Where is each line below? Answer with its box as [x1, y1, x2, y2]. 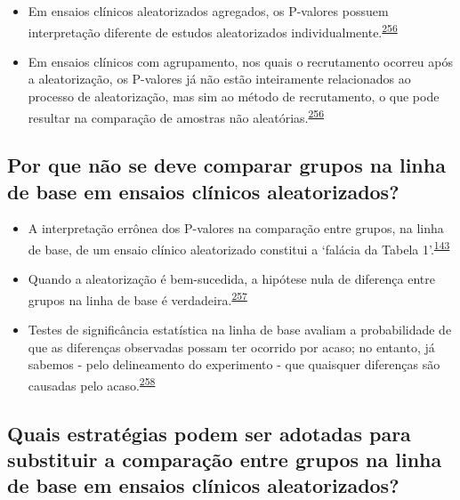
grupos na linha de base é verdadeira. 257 [28, 287, 247, 309]
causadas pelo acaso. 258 [28, 373, 156, 394]
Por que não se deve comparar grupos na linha [7, 151, 446, 179]
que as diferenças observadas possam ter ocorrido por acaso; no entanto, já [28, 337, 435, 356]
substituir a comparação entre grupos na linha [7, 445, 442, 472]
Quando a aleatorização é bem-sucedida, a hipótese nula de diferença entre [28, 270, 435, 288]
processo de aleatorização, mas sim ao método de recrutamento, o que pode [28, 87, 440, 106]
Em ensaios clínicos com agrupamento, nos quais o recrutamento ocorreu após [28, 52, 453, 70]
